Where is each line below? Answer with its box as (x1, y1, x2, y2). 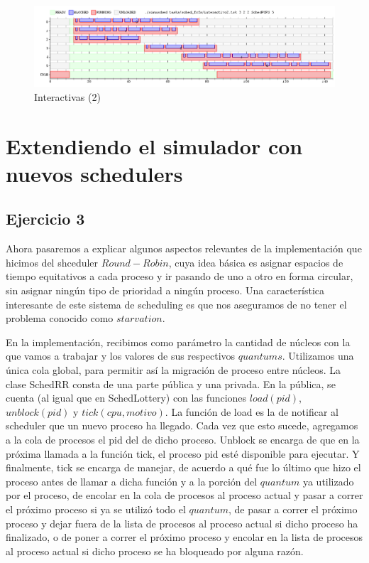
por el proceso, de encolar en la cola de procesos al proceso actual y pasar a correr (6, 488, 363, 503)
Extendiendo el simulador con (6, 131, 303, 160)
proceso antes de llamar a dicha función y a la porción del (6, 473, 258, 488)
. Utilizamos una (282, 348, 354, 363)
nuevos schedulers (6, 159, 183, 188)
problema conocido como (6, 311, 114, 326)
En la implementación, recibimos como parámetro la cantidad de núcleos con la (6, 334, 351, 349)
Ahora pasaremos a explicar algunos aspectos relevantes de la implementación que (6, 241, 362, 256)
